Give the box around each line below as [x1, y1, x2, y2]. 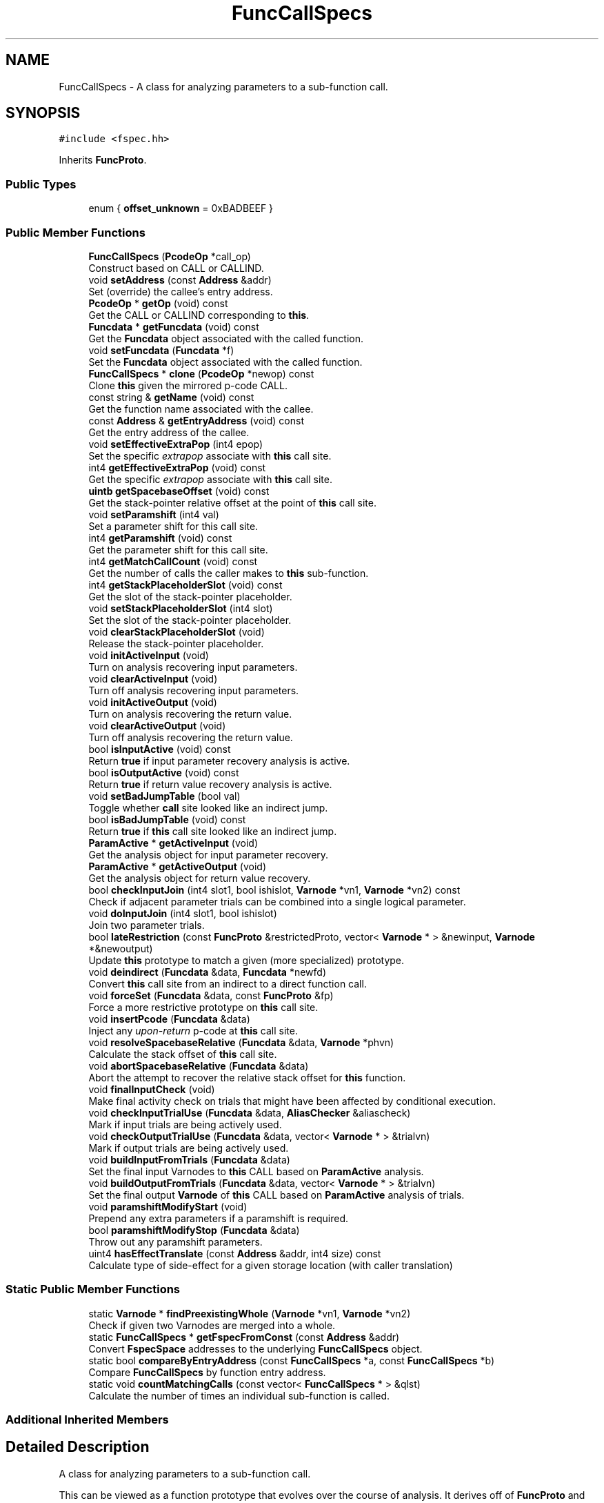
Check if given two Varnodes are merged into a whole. [88, 1319, 336, 1331]
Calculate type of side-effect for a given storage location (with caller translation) [88, 1259, 453, 1271]
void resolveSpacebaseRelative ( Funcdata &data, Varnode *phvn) [88, 1036, 394, 1048]
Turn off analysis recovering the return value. [88, 731, 293, 743]
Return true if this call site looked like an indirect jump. [88, 825, 337, 837]
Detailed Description [6, 1438, 150, 1456]
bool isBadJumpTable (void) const [88, 813, 246, 825]
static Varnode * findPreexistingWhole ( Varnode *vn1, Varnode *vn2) [88, 1307, 411, 1319]
